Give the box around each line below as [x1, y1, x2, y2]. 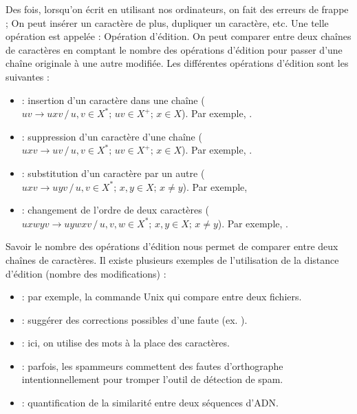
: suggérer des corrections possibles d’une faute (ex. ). [21, 312, 248, 327]
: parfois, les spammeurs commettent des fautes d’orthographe [21, 358, 283, 373]
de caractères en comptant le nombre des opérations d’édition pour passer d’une [6, 42, 343, 56]
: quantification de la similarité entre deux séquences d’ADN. [21, 395, 279, 410]
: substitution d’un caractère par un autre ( [21, 165, 205, 180]
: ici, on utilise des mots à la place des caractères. [21, 335, 230, 350]
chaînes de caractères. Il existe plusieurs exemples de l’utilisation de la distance [6, 252, 339, 267]
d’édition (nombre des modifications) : [6, 266, 166, 280]
